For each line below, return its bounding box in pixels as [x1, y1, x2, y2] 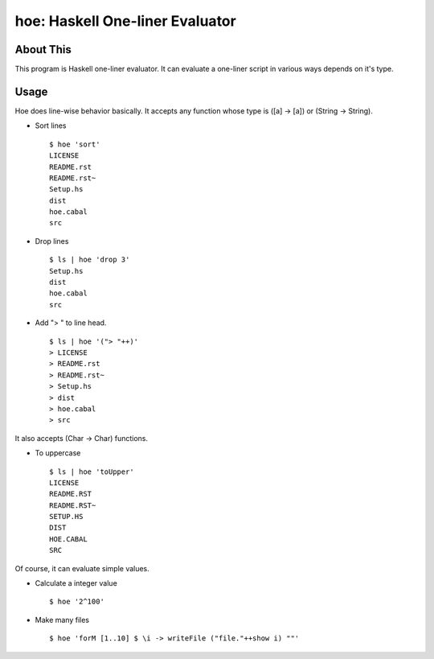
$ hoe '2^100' [49, 597, 104, 607]
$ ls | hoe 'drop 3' [49, 255, 130, 265]
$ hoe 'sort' [49, 139, 100, 149]
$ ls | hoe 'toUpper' [49, 467, 134, 476]
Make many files [35, 615, 90, 624]
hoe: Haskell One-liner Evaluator [14, 12, 236, 30]
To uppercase [35, 448, 81, 458]
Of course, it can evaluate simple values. [14, 563, 150, 573]
